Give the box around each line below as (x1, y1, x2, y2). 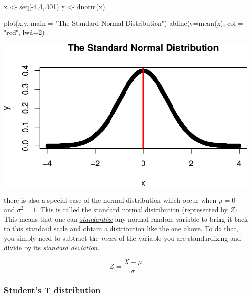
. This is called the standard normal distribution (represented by (36, 204, 228, 214)
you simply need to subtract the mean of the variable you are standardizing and (4, 232, 241, 243)
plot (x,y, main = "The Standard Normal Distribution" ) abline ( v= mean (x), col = (4, 17, 243, 28)
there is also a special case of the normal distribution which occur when (4, 195, 217, 205)
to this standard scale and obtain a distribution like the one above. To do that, (4, 223, 238, 233)
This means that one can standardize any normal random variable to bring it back (4, 214, 248, 224)
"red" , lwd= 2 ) (4, 27, 45, 37)
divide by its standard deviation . (4, 242, 100, 252)
